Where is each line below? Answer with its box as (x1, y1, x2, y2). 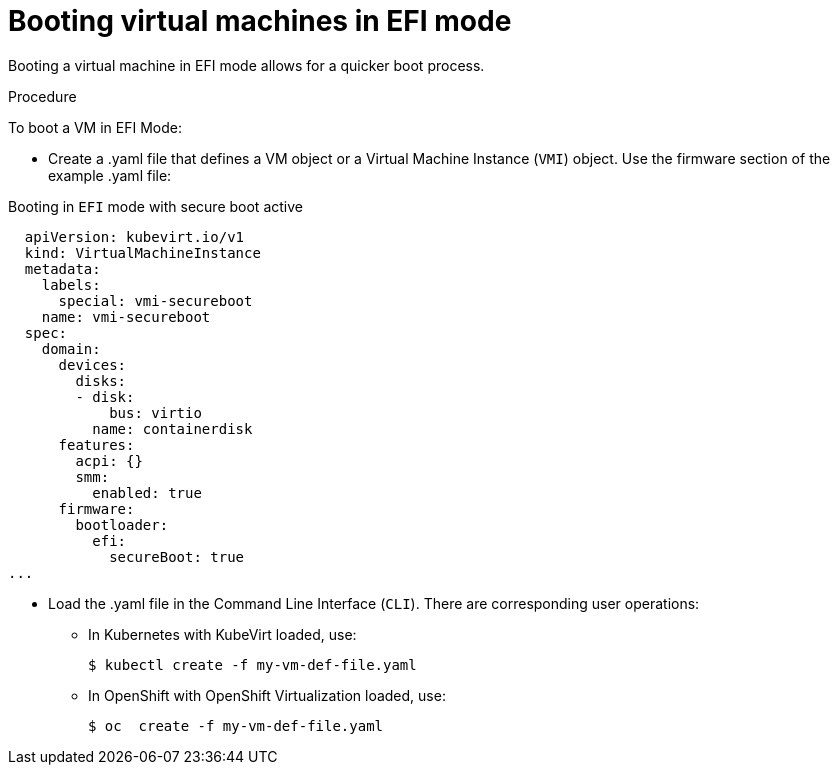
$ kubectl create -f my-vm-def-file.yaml (88, 656, 417, 673)
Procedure (8, 87, 77, 105)
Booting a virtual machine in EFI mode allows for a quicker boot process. (8, 56, 485, 74)
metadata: (24, 260, 101, 277)
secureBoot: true (109, 548, 245, 565)
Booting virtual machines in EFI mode (8, 4, 512, 38)
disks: (75, 372, 127, 389)
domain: (41, 340, 101, 357)
